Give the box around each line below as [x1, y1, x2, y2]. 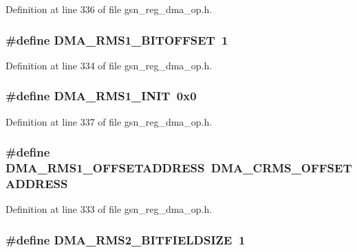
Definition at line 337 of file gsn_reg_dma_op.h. [6, 114, 213, 128]
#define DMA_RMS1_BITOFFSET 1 [6, 31, 228, 48]
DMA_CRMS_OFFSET [210, 159, 352, 176]
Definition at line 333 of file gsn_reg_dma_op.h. [6, 202, 213, 216]
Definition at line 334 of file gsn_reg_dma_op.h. [6, 58, 213, 72]
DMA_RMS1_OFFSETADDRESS [6, 159, 205, 176]
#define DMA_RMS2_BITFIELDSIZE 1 [6, 231, 246, 248]
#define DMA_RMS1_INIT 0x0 [6, 87, 197, 104]
